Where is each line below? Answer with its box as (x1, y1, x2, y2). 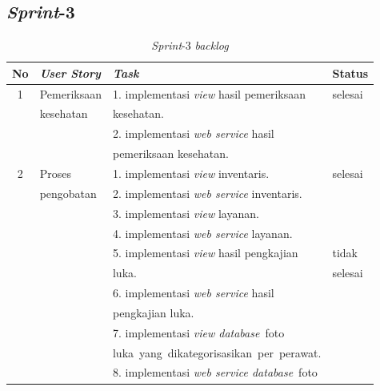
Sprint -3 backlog (151, 37, 229, 54)
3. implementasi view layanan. (112, 204, 259, 221)
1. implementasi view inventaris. (112, 165, 270, 182)
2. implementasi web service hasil (112, 125, 274, 142)
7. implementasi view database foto (112, 324, 285, 341)
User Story (39, 64, 101, 81)
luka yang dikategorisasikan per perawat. (112, 344, 322, 361)
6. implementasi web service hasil (112, 284, 274, 301)
